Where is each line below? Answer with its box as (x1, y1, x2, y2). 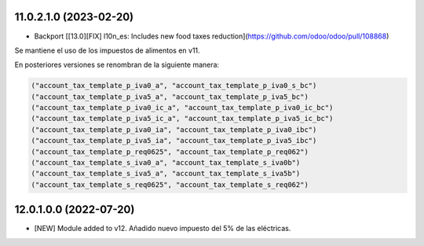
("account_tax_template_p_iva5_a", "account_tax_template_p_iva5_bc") (31, 92, 309, 101)
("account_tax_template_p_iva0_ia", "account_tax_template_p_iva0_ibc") (31, 125, 317, 134)
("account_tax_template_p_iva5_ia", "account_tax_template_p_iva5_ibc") (31, 136, 317, 145)
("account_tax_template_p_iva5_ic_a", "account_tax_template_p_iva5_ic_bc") (31, 114, 334, 123)
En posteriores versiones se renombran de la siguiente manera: (14, 60, 220, 70)
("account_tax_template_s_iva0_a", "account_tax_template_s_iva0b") (31, 158, 301, 167)
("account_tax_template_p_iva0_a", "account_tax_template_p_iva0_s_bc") (31, 81, 317, 90)
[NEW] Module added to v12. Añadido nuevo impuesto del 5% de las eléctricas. (34, 224, 291, 233)
